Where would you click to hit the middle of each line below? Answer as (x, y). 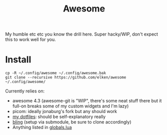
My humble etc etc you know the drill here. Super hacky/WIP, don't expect (82, 34)
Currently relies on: (25, 91)
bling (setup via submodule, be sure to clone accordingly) (72, 122)
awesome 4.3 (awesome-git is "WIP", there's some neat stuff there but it (87, 101)
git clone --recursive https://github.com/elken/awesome (66, 77)
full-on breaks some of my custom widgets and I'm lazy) (70, 106)
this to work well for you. (30, 39)
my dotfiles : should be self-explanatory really (59, 117)
